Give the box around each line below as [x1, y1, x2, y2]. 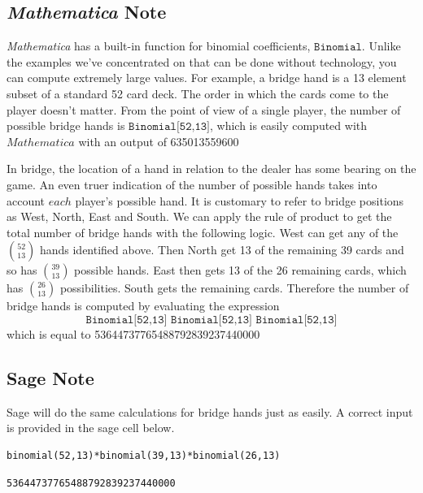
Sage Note [7, 365, 94, 390]
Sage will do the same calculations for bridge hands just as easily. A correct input [7, 403, 413, 420]
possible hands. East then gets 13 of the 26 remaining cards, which [74, 262, 407, 279]
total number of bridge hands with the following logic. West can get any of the [7, 223, 399, 240]
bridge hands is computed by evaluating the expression [7, 297, 280, 314]
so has [7, 262, 37, 279]
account [7, 192, 46, 209]
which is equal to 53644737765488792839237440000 [7, 325, 260, 342]
